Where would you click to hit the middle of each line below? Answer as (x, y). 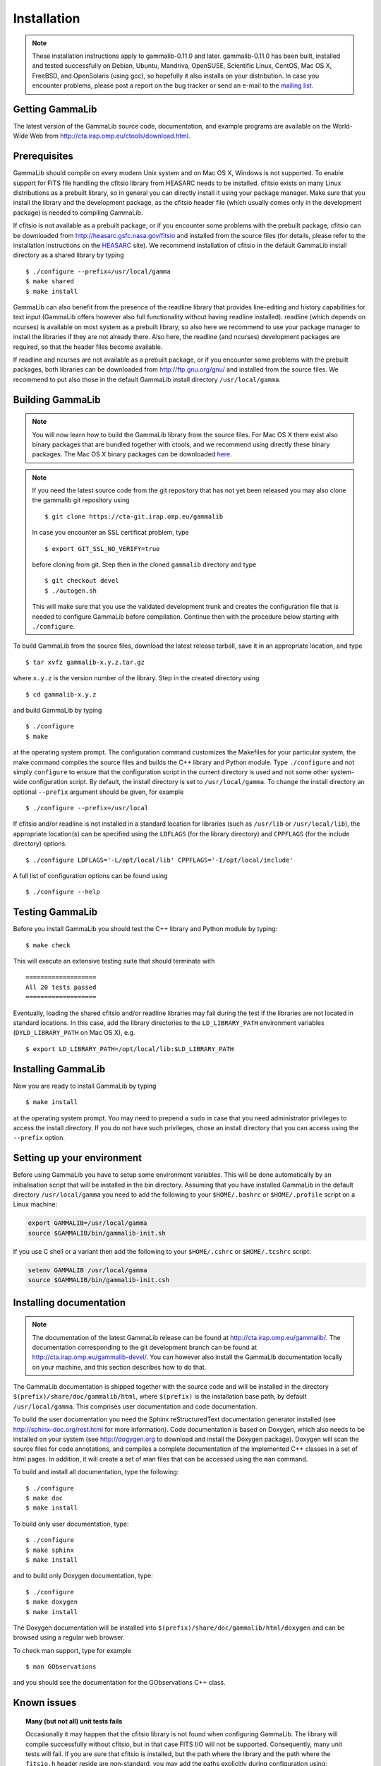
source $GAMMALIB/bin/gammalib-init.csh (98, 1280)
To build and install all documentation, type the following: (96, 1472)
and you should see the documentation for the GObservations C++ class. (119, 1683)
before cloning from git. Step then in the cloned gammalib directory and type (144, 564)
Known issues (45, 1703)
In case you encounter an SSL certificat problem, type (111, 533)
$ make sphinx (50, 1550)
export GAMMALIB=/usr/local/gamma (87, 1223)
